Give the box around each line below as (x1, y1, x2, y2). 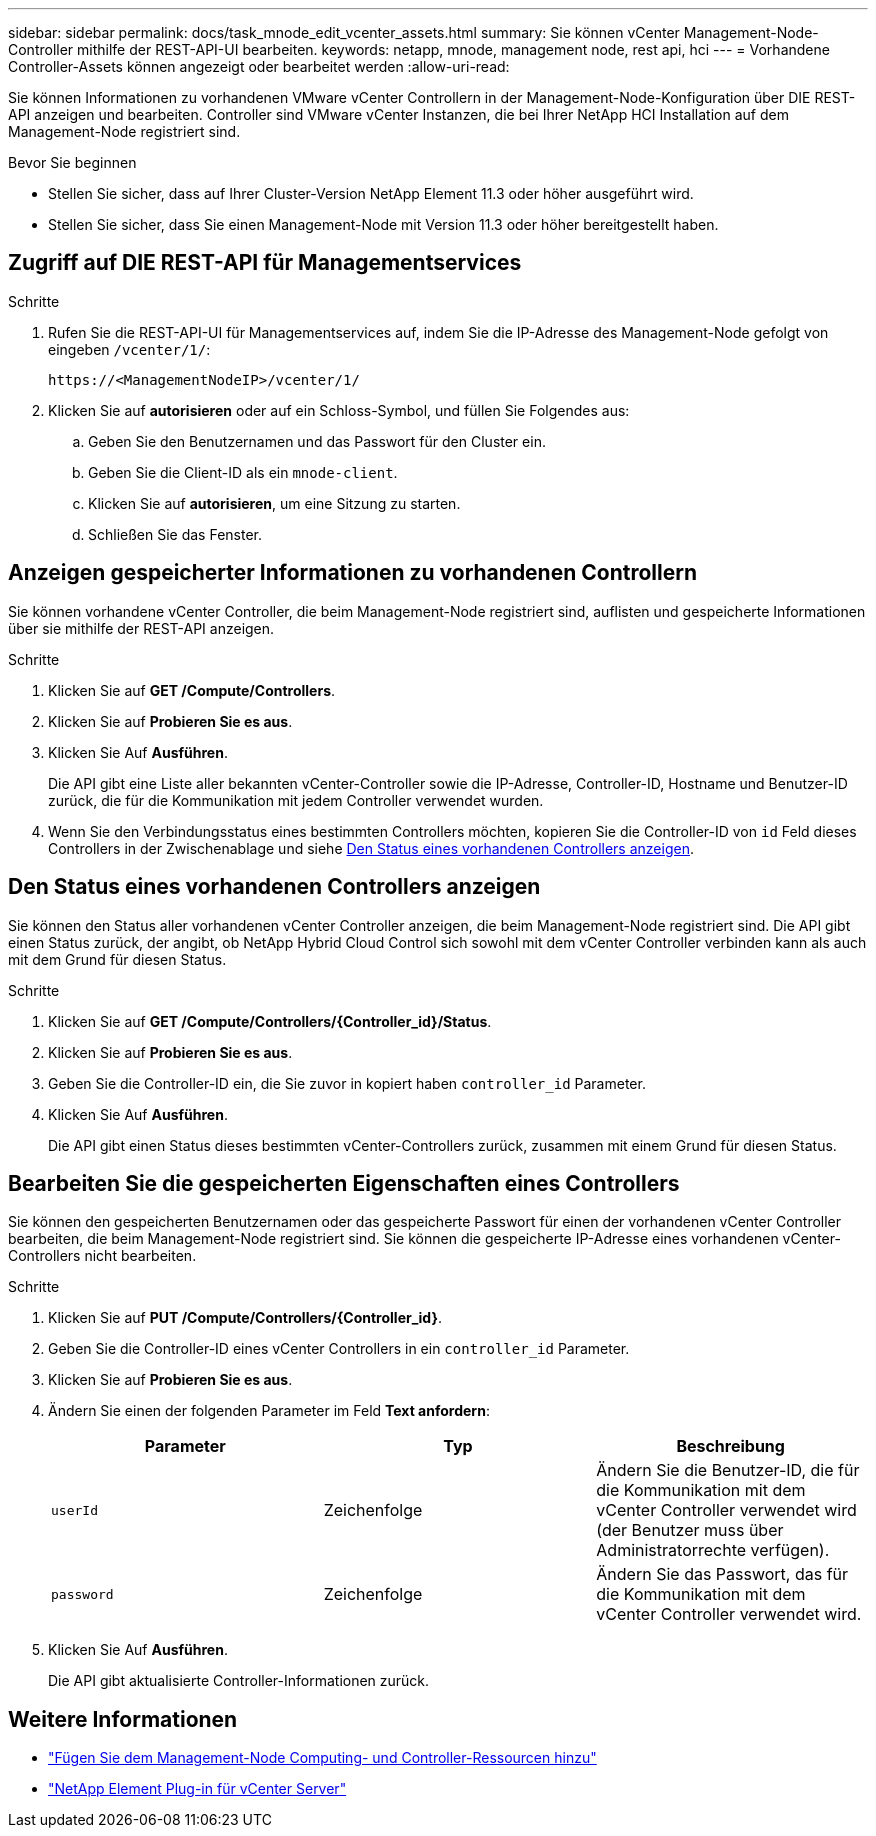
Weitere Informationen (8, 1706, 238, 1732)
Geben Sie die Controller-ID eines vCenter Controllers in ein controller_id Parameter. (48, 1340, 630, 1358)
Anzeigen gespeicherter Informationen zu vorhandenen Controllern (8, 560, 698, 586)
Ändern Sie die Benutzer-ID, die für (596, 1460, 860, 1481)
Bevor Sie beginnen (8, 154, 137, 171)
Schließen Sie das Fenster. (88, 525, 263, 543)
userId (51, 1502, 98, 1518)
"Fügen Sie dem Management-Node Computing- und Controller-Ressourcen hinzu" (48, 1749, 597, 1767)
